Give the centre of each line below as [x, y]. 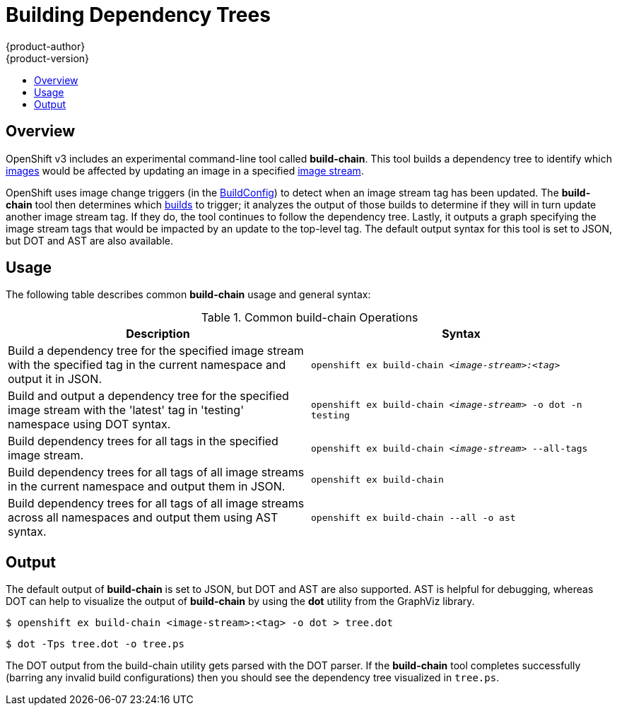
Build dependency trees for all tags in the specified [143, 441]
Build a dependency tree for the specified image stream [156, 351]
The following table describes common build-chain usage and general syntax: [188, 295]
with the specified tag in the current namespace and [147, 365]
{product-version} [48, 58]
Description [158, 334]
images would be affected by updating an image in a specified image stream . [185, 170]
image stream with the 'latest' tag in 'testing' [126, 410]
